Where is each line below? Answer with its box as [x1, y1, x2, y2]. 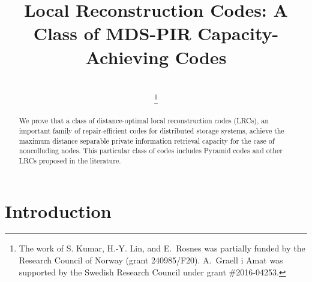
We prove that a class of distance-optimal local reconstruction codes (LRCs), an [19, 116, 269, 126]
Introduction [5, 198, 112, 223]
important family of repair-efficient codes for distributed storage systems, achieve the [19, 125, 284, 135]
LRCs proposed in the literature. [19, 155, 121, 165]
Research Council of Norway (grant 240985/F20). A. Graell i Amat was [19, 254, 283, 266]
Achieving [85, 44, 169, 69]
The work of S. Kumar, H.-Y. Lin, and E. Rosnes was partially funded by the [19, 242, 305, 254]
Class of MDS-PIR [33, 21, 191, 46]
